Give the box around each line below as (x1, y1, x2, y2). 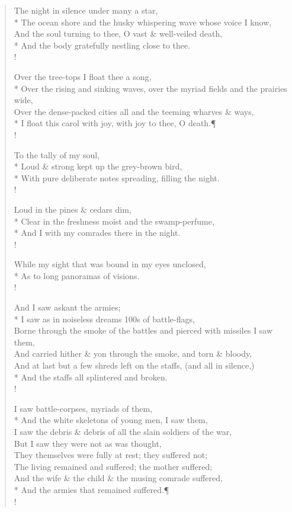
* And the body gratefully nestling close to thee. (14, 39, 191, 51)
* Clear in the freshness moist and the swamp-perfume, (14, 215, 214, 227)
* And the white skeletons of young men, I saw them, (14, 414, 208, 426)
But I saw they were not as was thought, (14, 437, 162, 449)
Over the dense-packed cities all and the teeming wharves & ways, (14, 105, 254, 117)
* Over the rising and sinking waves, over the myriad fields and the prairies (14, 82, 287, 94)
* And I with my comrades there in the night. (14, 226, 181, 239)
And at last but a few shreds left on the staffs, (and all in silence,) (14, 359, 255, 372)
